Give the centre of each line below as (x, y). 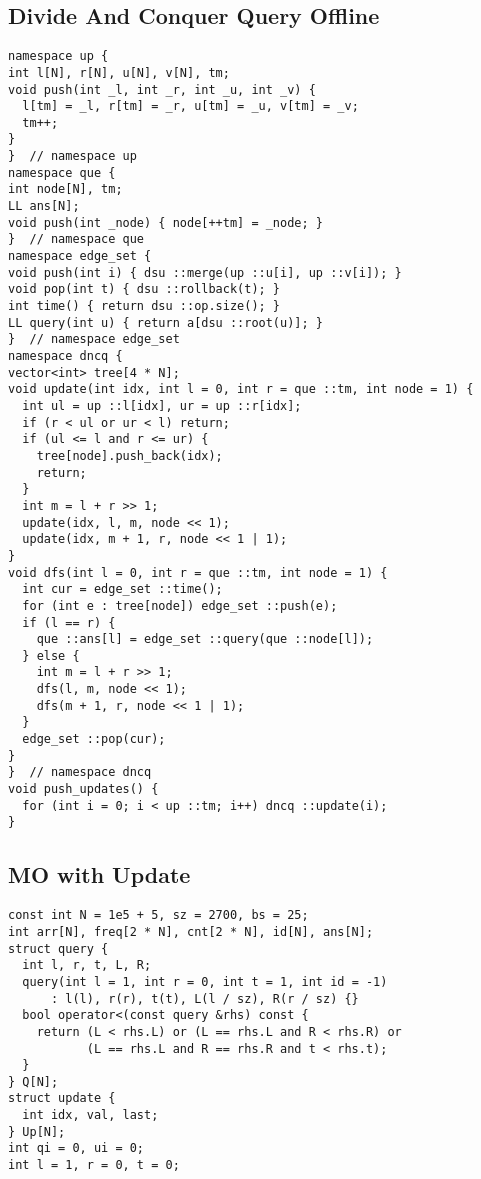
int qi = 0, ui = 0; (76, 1148)
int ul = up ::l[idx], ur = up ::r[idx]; (162, 405)
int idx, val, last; (90, 1115)
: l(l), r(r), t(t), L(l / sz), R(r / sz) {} (204, 998)
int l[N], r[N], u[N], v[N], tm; (119, 72)
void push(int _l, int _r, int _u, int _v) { (162, 89)
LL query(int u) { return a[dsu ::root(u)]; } (165, 322)
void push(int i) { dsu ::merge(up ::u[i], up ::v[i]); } (205, 272)
